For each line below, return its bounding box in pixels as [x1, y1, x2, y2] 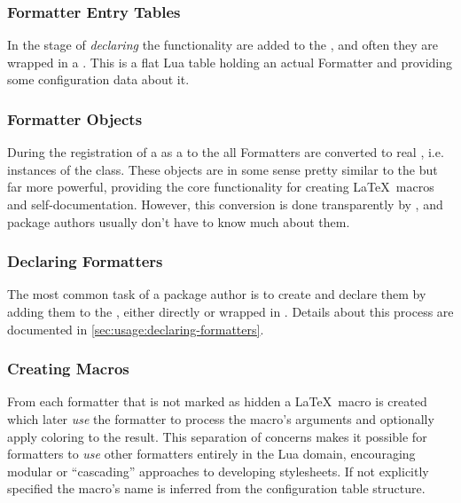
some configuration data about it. [7, 70, 190, 89]
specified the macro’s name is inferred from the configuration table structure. [7, 479, 426, 498]
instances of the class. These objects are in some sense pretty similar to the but [7, 160, 438, 178]
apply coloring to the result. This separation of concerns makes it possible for [7, 427, 427, 445]
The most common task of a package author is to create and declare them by [7, 285, 426, 303]
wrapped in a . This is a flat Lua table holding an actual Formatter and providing [7, 52, 453, 71]
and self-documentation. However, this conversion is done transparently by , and [7, 195, 443, 213]
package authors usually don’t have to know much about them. [7, 212, 350, 231]
